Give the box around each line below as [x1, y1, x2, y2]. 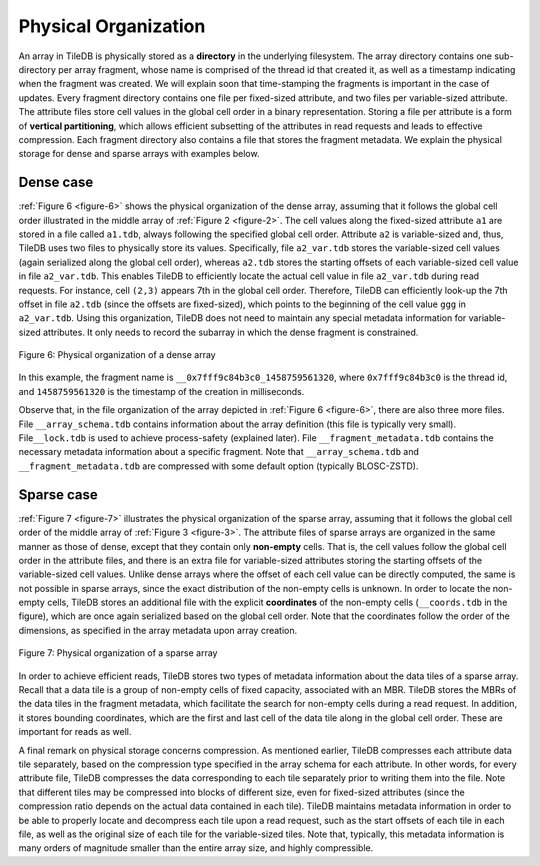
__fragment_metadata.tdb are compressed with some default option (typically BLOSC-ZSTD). [18, 460, 419, 472]
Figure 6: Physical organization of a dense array [18, 349, 216, 361]
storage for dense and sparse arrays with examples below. [18, 148, 260, 160]
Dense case [18, 174, 94, 191]
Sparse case [18, 486, 99, 503]
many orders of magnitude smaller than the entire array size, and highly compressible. [18, 842, 374, 854]
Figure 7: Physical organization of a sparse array [18, 647, 218, 659]
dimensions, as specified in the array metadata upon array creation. [18, 624, 298, 636]
